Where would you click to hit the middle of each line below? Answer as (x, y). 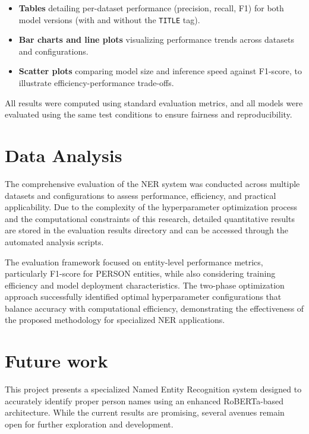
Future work (56, 361)
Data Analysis (64, 155)
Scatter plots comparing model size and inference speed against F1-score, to (160, 71)
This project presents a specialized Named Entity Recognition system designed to (153, 389)
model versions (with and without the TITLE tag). (109, 19)
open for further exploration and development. (89, 424)
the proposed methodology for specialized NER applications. (115, 320)
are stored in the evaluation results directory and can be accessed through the (146, 230)
